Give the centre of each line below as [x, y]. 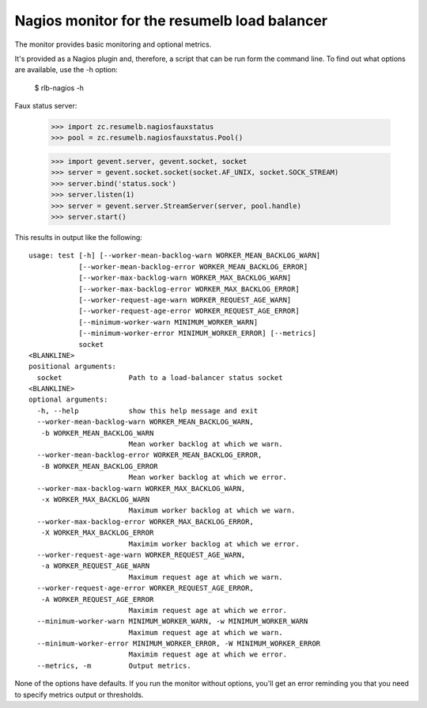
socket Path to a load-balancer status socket [160, 377]
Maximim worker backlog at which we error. [214, 544]
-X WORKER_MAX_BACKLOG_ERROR [97, 533]
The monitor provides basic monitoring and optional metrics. [113, 44]
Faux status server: [46, 106]
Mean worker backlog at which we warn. [206, 444]
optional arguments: [68, 400]
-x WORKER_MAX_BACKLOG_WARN [95, 499]
